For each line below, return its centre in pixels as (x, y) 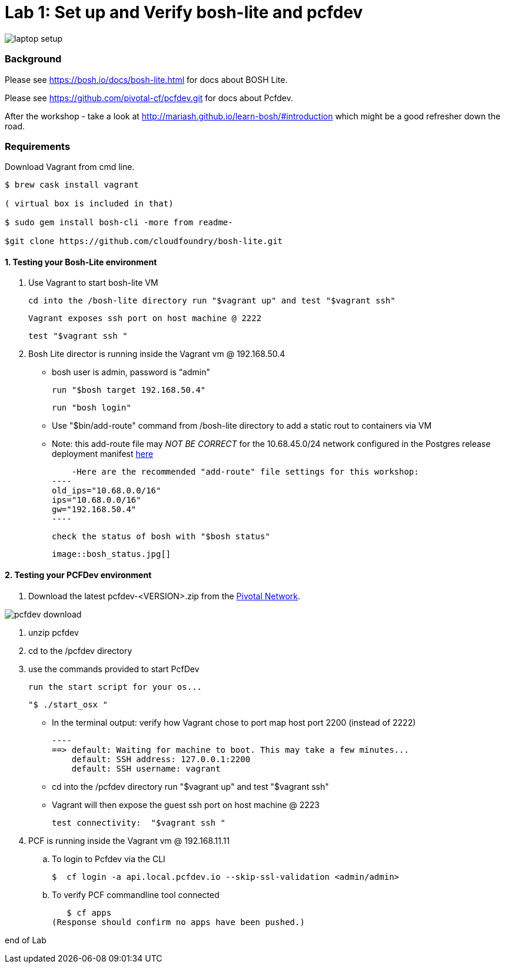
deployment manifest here (103, 454)
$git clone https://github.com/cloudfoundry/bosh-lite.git (144, 241)
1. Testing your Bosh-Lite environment (81, 262)
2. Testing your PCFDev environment (78, 575)
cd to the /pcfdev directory (80, 650)
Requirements (38, 146)
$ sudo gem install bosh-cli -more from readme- (119, 223)
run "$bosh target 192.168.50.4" (129, 390)
